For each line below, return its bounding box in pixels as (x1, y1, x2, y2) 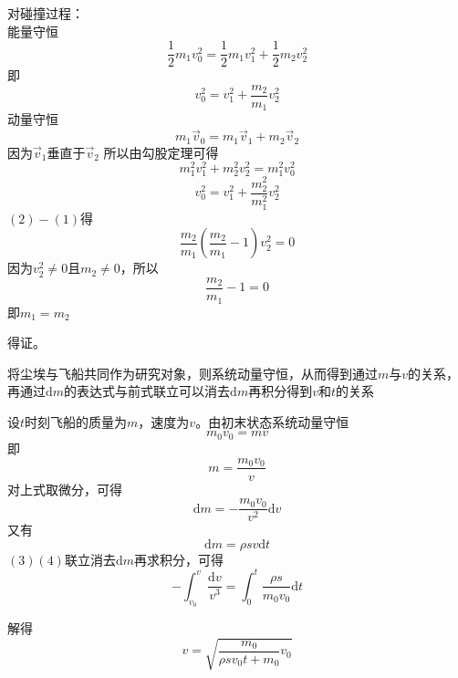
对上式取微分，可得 (7, 479, 122, 498)
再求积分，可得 (134, 549, 224, 568)
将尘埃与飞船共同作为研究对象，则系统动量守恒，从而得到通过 (7, 363, 378, 382)
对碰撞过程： (7, 4, 84, 22)
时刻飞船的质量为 (25, 412, 128, 431)
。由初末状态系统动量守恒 (195, 412, 349, 431)
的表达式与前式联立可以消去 (64, 381, 231, 401)
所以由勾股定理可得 (103, 142, 219, 162)
